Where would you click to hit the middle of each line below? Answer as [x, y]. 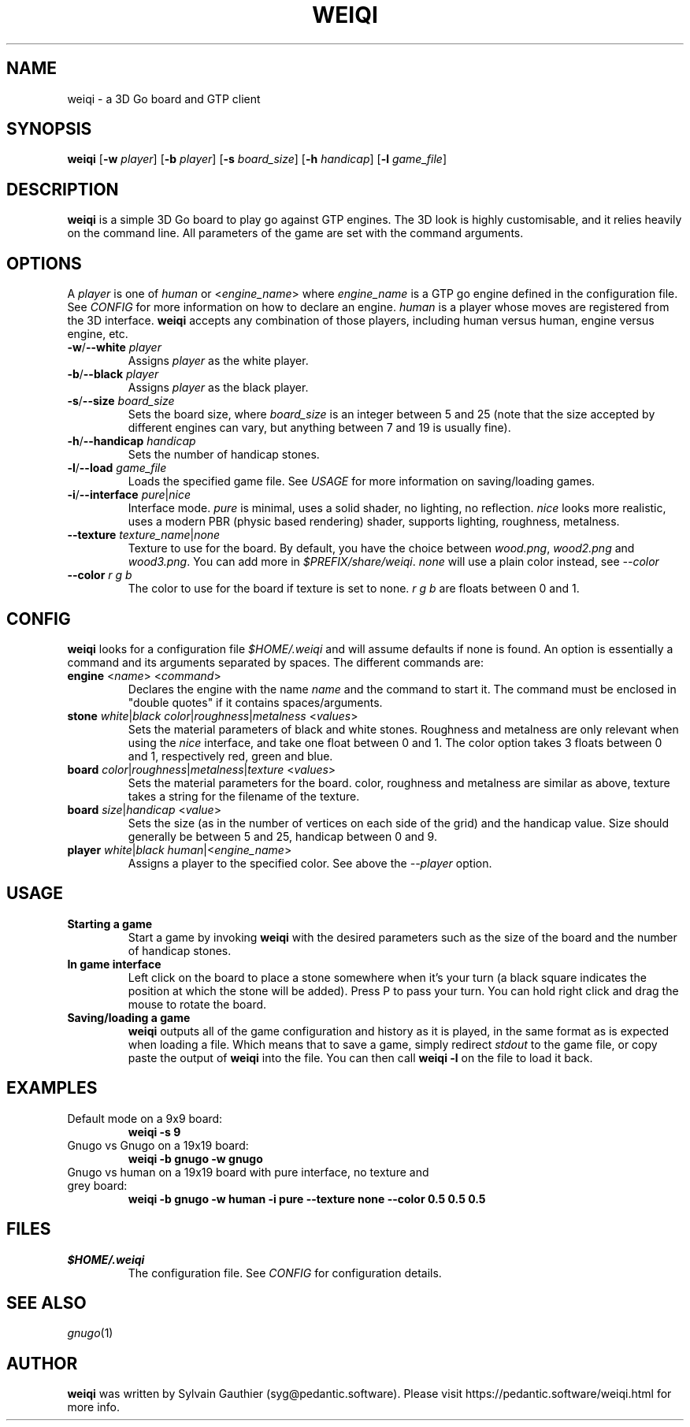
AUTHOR [42, 1363]
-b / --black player [113, 374]
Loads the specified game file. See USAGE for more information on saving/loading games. [362, 481]
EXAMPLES [52, 1088]
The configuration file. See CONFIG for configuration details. [285, 1273]
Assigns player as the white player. [218, 361]
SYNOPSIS [49, 129]
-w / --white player [114, 347]
